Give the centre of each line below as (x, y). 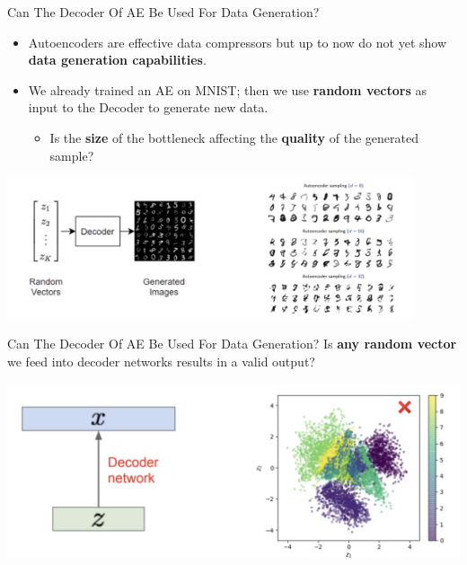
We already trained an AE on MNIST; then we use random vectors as (227, 89)
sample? (72, 155)
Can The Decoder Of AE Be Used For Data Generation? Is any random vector (232, 344)
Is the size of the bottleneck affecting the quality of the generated (234, 137)
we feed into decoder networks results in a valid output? (161, 362)
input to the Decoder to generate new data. (148, 107)
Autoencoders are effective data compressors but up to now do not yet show (238, 42)
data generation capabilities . (117, 60)
